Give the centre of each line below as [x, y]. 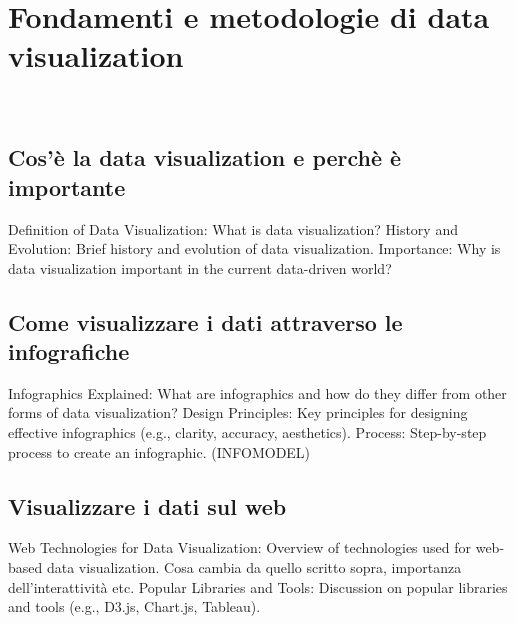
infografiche [69, 351]
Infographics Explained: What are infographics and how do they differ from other [257, 392]
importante [67, 186]
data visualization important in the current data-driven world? [200, 267]
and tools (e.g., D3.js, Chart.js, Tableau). [134, 606]
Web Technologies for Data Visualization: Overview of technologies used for [240, 547]
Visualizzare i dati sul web [147, 505]
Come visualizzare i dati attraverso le [205, 321]
